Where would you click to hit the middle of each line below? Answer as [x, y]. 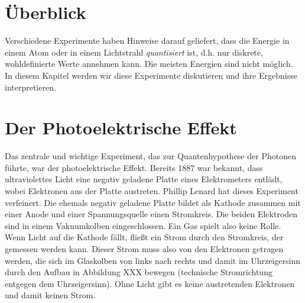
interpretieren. [30, 87]
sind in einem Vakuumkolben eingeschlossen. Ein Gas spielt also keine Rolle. [143, 225]
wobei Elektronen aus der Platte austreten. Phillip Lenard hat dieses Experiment [152, 191]
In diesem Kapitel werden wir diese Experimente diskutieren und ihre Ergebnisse [151, 75]
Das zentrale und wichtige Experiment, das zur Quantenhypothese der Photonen [150, 156]
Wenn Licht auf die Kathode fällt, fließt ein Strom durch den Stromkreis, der [144, 237]
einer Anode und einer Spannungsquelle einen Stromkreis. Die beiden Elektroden [151, 214]
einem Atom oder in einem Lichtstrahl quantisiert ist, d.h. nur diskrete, [134, 52]
